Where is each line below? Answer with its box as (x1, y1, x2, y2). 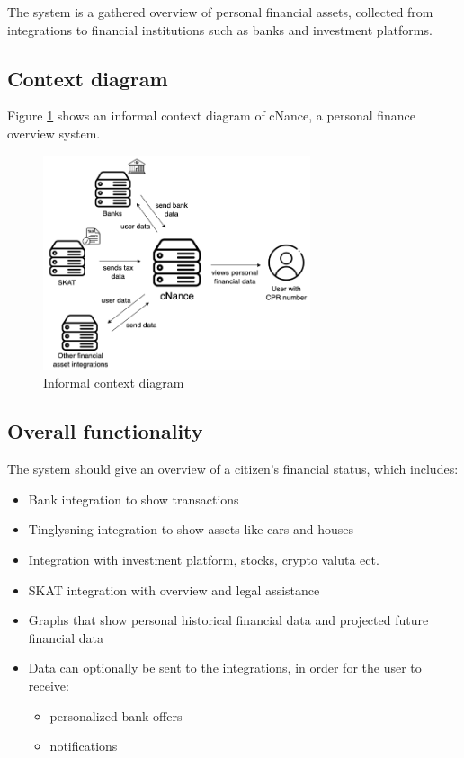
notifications (49, 736, 118, 755)
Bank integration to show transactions (28, 489, 239, 508)
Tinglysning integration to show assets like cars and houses (28, 520, 353, 539)
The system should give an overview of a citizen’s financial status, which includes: (7, 459, 459, 478)
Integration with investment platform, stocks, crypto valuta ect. (28, 550, 379, 569)
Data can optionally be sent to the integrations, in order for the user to (28, 658, 422, 677)
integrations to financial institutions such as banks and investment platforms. (7, 20, 433, 39)
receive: (28, 675, 69, 694)
